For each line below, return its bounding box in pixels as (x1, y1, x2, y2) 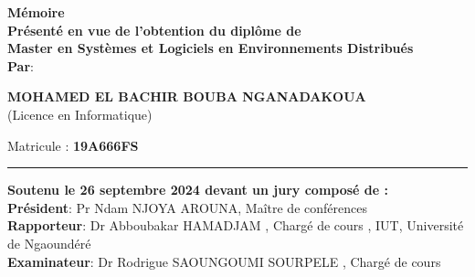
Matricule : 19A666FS (7, 135, 139, 154)
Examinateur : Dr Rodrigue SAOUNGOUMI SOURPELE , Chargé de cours (7, 251, 441, 271)
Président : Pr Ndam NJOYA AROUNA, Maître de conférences (7, 197, 367, 217)
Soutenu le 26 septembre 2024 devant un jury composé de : (7, 180, 389, 199)
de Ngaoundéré (7, 233, 91, 252)
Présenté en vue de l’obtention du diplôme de (7, 20, 301, 39)
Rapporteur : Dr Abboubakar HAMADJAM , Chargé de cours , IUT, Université (7, 216, 464, 235)
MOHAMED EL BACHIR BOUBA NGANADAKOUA (7, 87, 366, 106)
